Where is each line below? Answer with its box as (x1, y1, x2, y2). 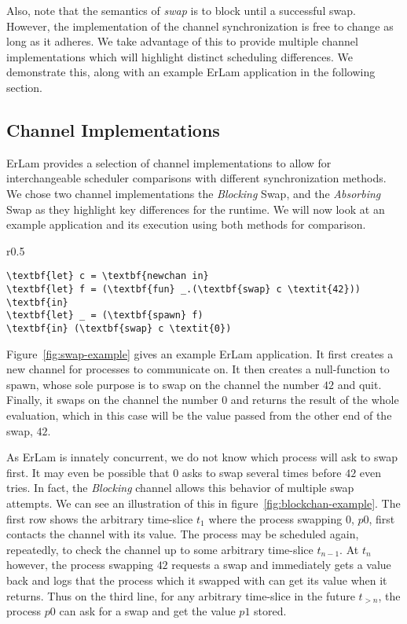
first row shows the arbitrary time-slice (6, 510, 193, 527)
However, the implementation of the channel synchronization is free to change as (6, 17, 394, 34)
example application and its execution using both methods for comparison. (6, 216, 366, 233)
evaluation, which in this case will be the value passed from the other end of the (6, 406, 392, 423)
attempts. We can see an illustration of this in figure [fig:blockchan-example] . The (6, 494, 401, 511)
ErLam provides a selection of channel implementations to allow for (6, 154, 332, 171)
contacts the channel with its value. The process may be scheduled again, (6, 526, 359, 542)
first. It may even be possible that (6, 464, 170, 480)
